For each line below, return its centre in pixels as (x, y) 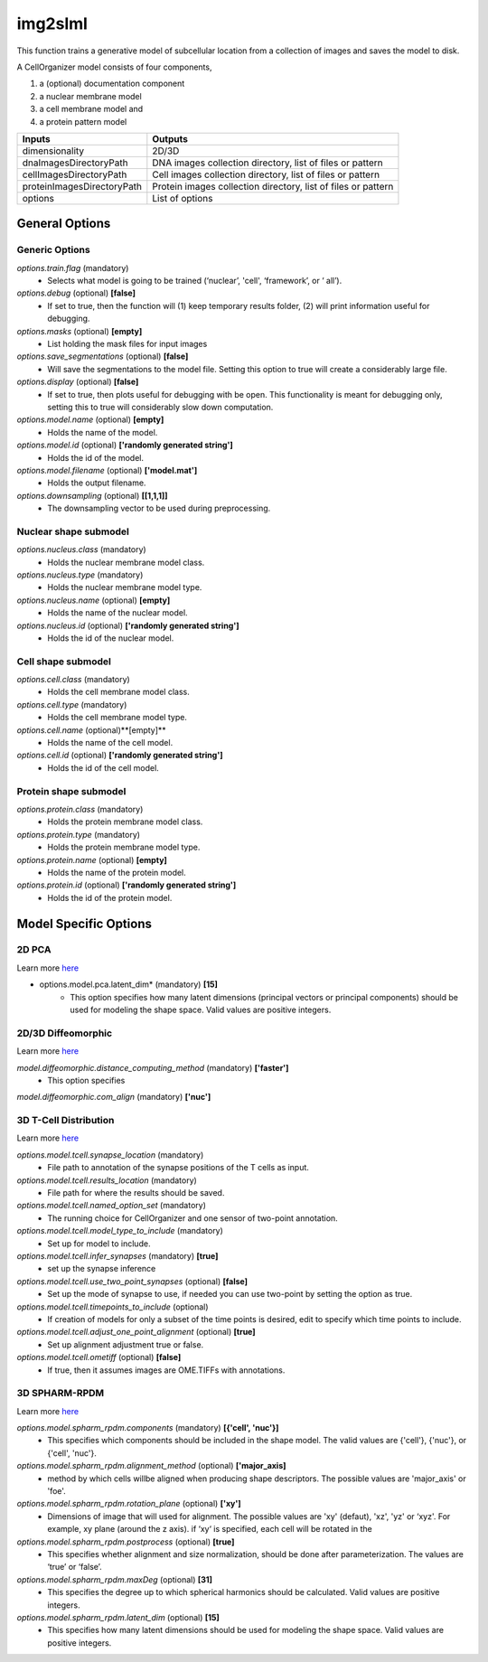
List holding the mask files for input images (127, 344)
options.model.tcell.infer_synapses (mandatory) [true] (117, 1256)
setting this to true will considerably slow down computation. (160, 407)
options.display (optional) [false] (78, 382)
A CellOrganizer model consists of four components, (114, 67)
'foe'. (57, 1491)
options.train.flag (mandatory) (73, 268)
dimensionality (53, 151)
